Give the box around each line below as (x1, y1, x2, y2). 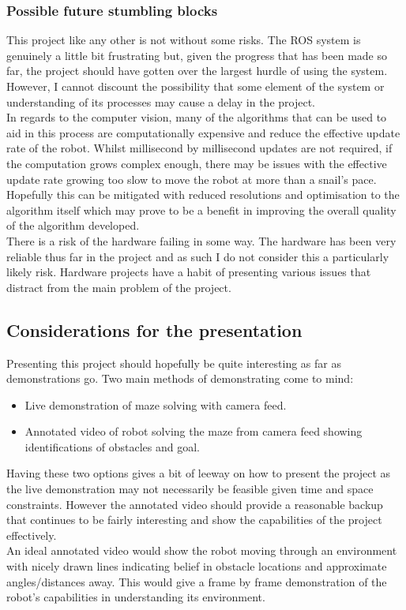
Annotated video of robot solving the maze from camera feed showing (24, 423, 363, 440)
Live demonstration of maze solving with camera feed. (24, 396, 287, 413)
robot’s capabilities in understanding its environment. (6, 589, 265, 605)
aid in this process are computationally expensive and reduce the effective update (6, 124, 400, 140)
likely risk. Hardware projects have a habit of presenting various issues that (6, 264, 371, 280)
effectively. (6, 526, 57, 543)
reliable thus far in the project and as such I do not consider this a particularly (6, 248, 389, 264)
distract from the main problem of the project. (6, 279, 231, 295)
